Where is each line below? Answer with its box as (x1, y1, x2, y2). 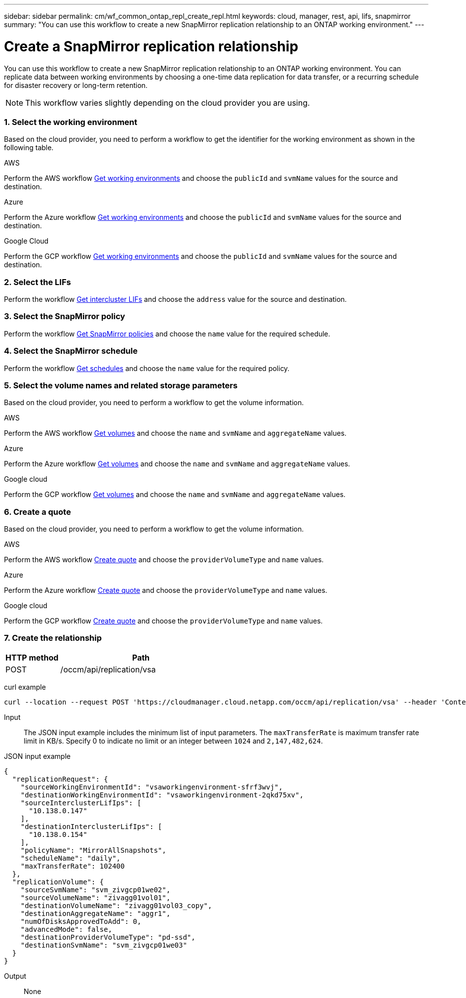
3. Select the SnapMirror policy (4, 311, 125, 322)
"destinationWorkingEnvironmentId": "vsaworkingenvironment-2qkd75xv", (20, 790, 304, 799)
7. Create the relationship (4, 633, 102, 643)
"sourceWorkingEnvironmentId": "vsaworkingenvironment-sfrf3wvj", (20, 783, 283, 791)
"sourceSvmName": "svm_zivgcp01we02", (20, 885, 171, 894)
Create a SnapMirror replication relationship (4, 38, 299, 55)
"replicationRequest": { (12, 775, 108, 783)
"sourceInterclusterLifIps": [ (20, 798, 142, 807)
